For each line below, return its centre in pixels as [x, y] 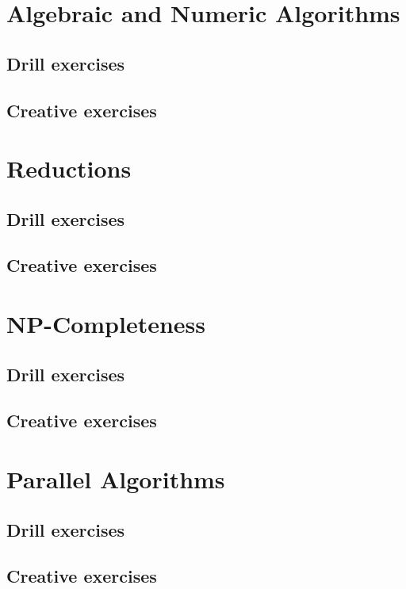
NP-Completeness [106, 324]
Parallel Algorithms [116, 479]
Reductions [69, 168]
